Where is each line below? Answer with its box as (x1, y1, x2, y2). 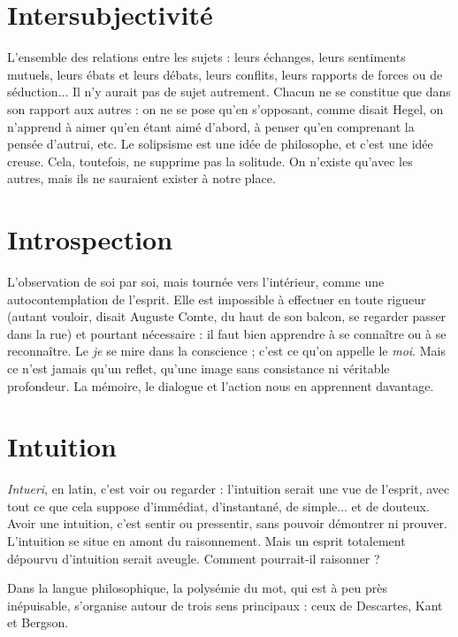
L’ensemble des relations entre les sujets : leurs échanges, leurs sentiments (7, 48, 406, 66)
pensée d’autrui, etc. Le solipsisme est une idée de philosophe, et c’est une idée (7, 134, 433, 153)
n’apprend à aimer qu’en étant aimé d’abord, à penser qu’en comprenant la (7, 117, 415, 135)
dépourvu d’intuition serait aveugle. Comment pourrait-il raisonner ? (7, 549, 380, 567)
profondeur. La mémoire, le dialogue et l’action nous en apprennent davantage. (7, 376, 434, 395)
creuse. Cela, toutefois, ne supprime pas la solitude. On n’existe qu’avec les (7, 151, 413, 170)
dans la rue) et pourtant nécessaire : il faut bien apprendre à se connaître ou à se (7, 324, 447, 342)
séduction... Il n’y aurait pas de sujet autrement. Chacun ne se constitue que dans (7, 82, 451, 101)
